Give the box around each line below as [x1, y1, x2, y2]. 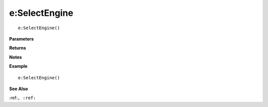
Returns [9, 45, 26, 51]
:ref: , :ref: [9, 95, 36, 101]
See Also [9, 86, 28, 92]
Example [9, 63, 28, 69]
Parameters [9, 36, 34, 42]
